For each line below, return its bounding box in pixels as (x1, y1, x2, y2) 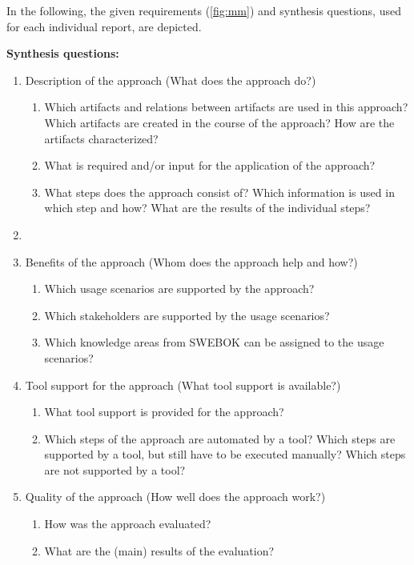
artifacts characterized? (44, 130, 159, 146)
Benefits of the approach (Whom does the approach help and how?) (25, 253, 358, 270)
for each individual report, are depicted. (6, 18, 202, 34)
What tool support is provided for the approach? (44, 403, 284, 420)
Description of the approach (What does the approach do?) (25, 71, 316, 88)
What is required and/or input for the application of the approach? (44, 157, 376, 174)
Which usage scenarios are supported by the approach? (44, 280, 315, 297)
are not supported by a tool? (44, 461, 186, 478)
